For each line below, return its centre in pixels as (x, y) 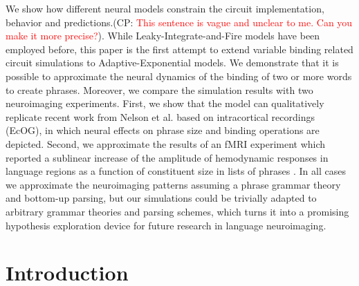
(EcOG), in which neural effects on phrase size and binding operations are (163, 130)
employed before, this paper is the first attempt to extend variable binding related (179, 49)
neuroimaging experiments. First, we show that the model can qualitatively (165, 103)
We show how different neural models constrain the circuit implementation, (165, 8)
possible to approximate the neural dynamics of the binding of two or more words (179, 76)
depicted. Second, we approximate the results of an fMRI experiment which (166, 143)
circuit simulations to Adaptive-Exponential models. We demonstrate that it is (172, 63)
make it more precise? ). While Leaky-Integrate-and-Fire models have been (163, 36)
